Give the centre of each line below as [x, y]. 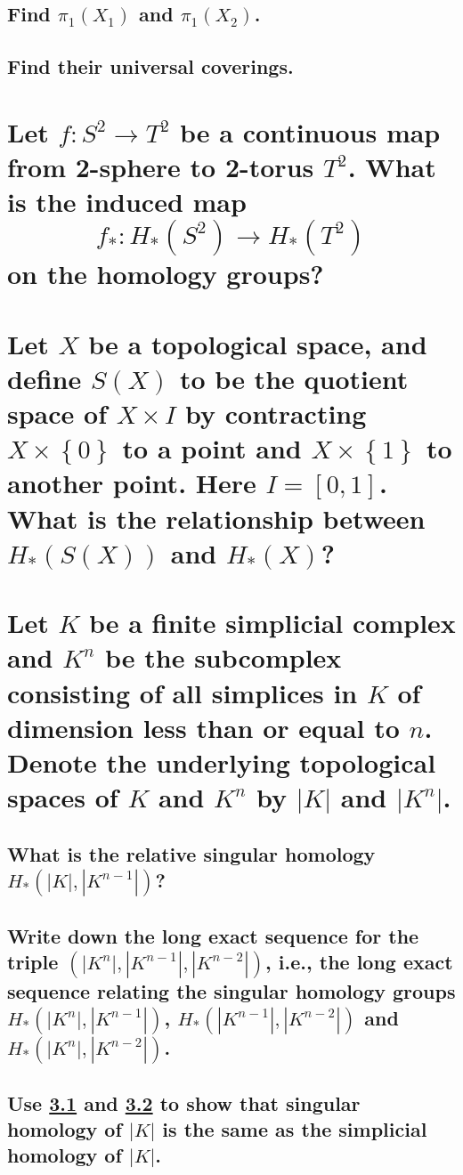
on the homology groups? [166, 274]
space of [57, 413]
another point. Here [132, 483]
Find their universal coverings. [150, 66]
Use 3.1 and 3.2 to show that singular [184, 1102]
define [45, 378]
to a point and [212, 448]
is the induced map [127, 202]
